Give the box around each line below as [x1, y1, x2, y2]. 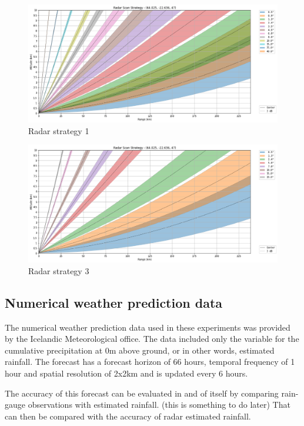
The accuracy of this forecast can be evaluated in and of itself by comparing [5, 387, 279, 399]
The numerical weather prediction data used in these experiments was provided [5, 321, 290, 333]
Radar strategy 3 [28, 264, 89, 277]
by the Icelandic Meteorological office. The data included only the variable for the [5, 332, 299, 345]
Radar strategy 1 [28, 124, 89, 137]
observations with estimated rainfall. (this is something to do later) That [28, 398, 290, 411]
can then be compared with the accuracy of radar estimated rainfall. [5, 410, 251, 422]
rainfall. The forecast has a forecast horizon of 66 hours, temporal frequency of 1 [5, 355, 295, 368]
